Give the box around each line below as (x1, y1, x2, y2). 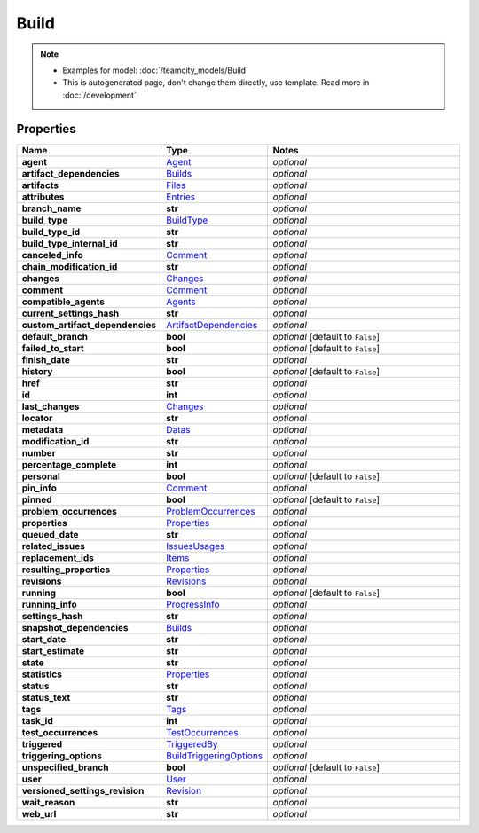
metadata (21, 423, 64, 436)
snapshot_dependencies (21, 621, 129, 633)
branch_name (21, 202, 82, 215)
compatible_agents (21, 295, 106, 308)
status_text (21, 691, 71, 703)
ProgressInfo (165, 598, 220, 610)
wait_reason (21, 796, 75, 808)
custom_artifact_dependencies (21, 318, 157, 331)
